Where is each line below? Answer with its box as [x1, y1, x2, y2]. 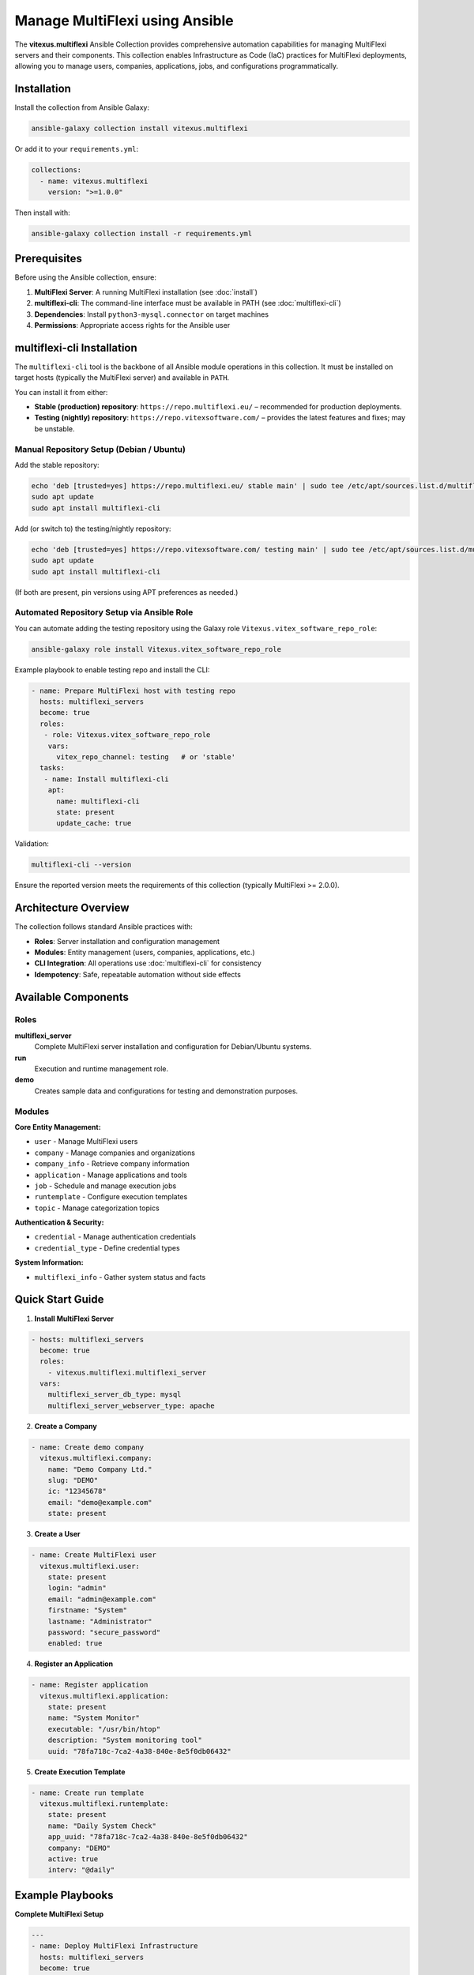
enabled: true [47, 1639, 103, 1648]
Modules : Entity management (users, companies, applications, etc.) [34, 947, 256, 957]
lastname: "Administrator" [47, 1616, 153, 1626]
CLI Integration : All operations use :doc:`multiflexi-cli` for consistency [34, 958, 262, 968]
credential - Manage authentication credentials [34, 1232, 197, 1242]
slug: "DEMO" [47, 1476, 99, 1485]
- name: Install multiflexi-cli [43, 774, 169, 784]
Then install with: [14, 208, 70, 217]
